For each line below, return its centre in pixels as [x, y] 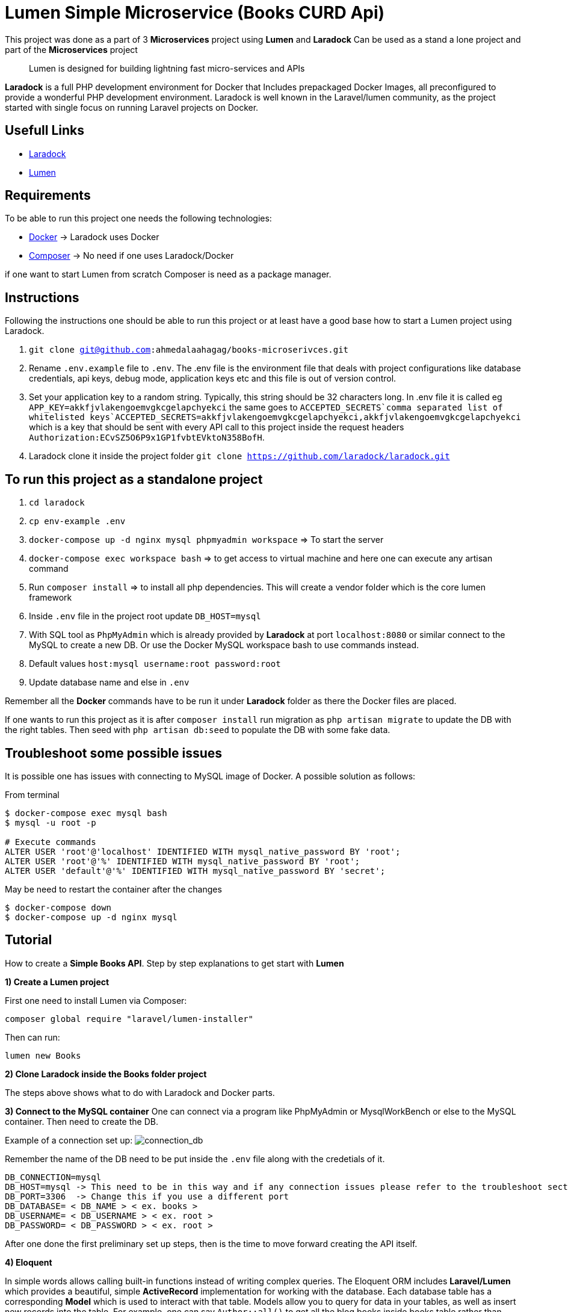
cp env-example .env [77, 521]
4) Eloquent [29, 1262]
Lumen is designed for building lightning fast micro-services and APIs [167, 68]
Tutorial [29, 940]
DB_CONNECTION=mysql [53, 1177]
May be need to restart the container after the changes [113, 889]
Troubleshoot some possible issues [114, 753]
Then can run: [32, 1037]
